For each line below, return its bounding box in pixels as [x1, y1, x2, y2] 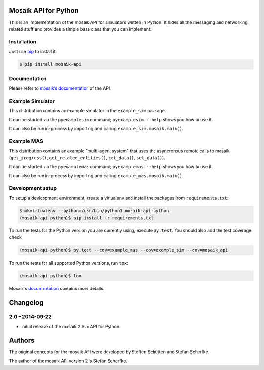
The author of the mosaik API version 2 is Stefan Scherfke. [9, 358, 127, 364]
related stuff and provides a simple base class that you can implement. [9, 26, 152, 32]
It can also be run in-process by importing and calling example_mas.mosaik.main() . [9, 173, 184, 178]
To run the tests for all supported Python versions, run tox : [9, 260, 128, 266]
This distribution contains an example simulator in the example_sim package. [9, 107, 166, 113]
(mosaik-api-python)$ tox [19, 273, 82, 278]
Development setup [9, 185, 57, 191]
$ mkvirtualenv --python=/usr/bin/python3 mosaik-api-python [19, 208, 169, 214]
